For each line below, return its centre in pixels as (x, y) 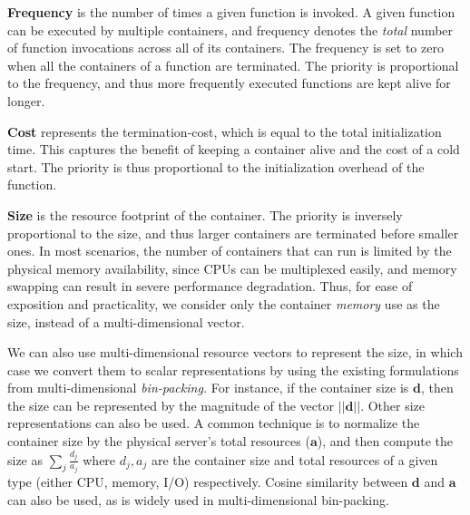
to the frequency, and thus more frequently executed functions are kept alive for (229, 83)
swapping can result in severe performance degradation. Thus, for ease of (210, 286)
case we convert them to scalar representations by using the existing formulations (233, 369)
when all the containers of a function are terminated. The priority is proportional (233, 65)
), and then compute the (385, 441)
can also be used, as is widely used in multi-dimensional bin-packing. (198, 499)
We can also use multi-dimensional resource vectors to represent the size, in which (235, 352)
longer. (26, 100)
